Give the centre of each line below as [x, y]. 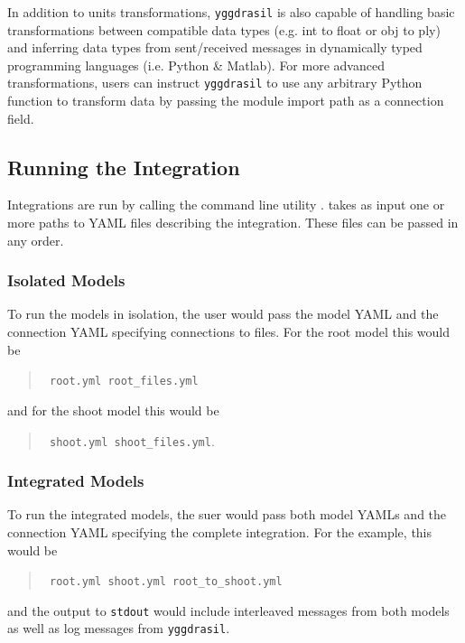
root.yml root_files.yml [124, 382]
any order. [36, 240]
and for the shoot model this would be [113, 410]
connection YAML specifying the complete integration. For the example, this [220, 531]
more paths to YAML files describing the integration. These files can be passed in [233, 223]
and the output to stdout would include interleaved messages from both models [228, 610]
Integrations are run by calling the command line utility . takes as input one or [226, 205]
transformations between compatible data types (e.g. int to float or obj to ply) [224, 29]
